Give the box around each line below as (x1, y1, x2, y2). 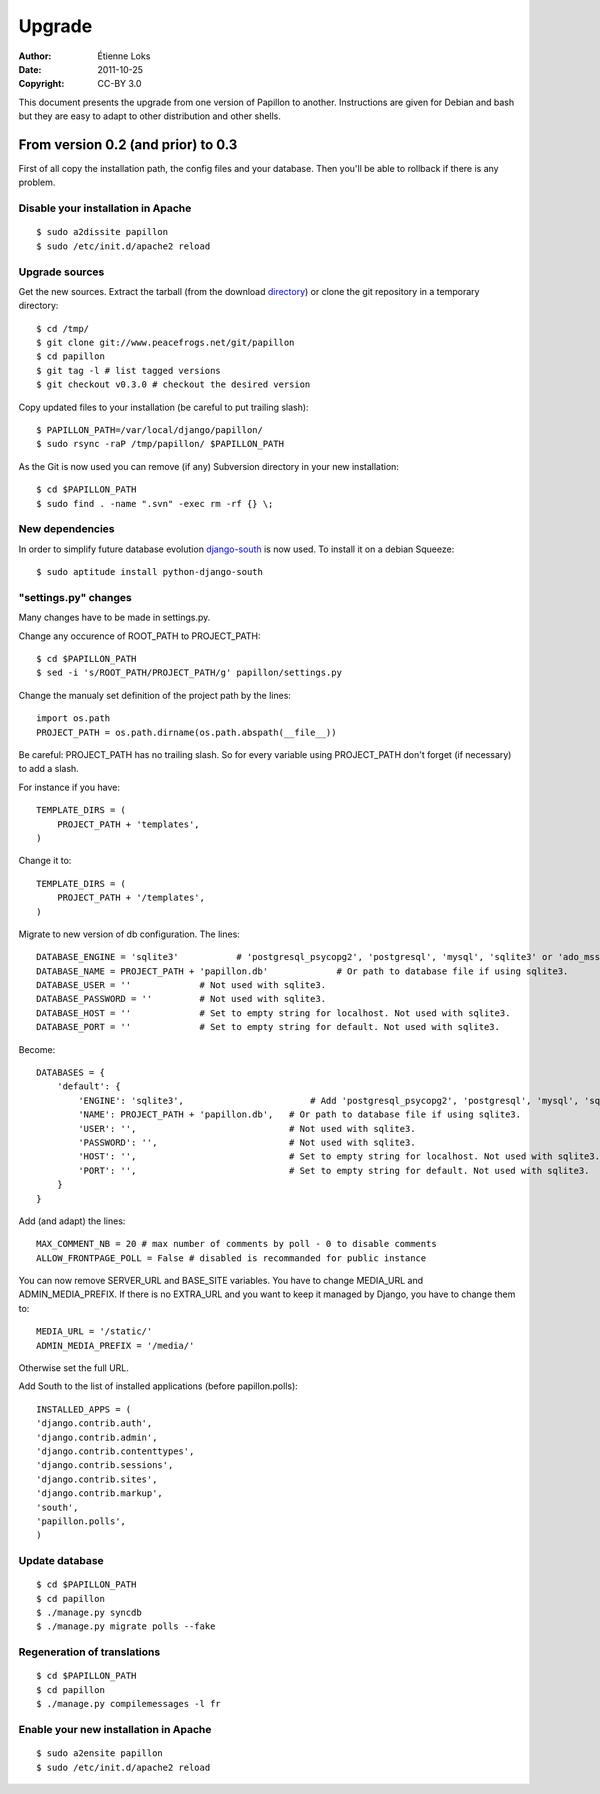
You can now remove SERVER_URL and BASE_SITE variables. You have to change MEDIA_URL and (18, 1275, 424, 1287)
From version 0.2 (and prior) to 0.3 (18, 136, 238, 153)
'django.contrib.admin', (36, 1431, 158, 1443)
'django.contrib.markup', (36, 1488, 164, 1499)
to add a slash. (18, 763, 79, 775)
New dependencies (18, 522, 115, 536)
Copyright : (18, 78, 65, 90)
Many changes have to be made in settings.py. (18, 611, 211, 624)
